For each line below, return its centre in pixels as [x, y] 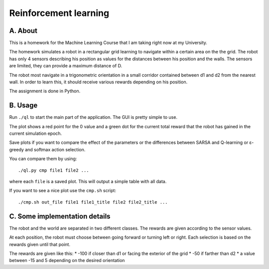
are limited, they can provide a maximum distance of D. [66, 66]
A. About [23, 31]
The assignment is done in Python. [45, 91]
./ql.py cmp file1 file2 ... [54, 170]
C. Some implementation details [60, 216]
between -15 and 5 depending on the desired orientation [67, 261]
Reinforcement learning [59, 13]
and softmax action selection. [55, 149]
